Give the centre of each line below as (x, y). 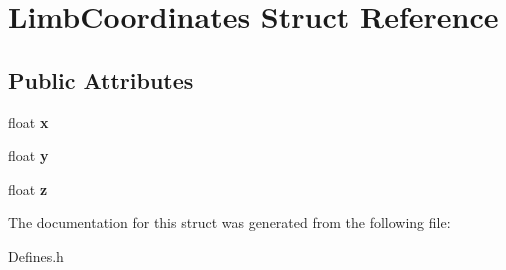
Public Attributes (101, 79)
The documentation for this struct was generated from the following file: (229, 222)
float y (28, 155)
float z (28, 188)
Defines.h (36, 255)
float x (28, 121)
